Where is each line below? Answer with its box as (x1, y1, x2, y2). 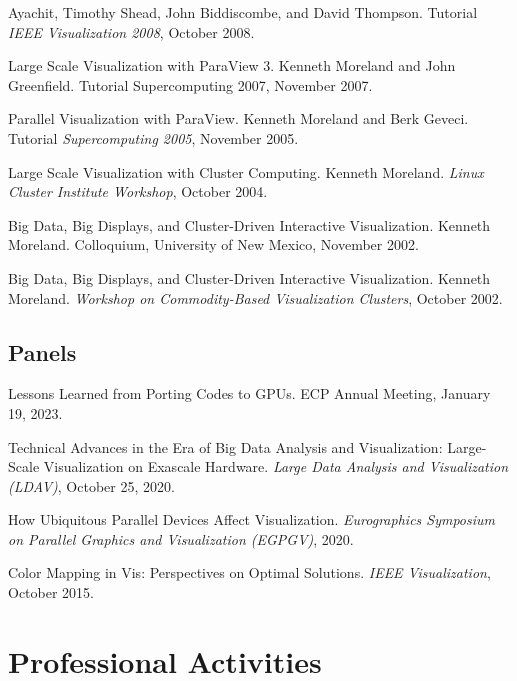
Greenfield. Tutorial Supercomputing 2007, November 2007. (8, 74, 373, 95)
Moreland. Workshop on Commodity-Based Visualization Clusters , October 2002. (8, 287, 503, 308)
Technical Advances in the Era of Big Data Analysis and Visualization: (8, 436, 443, 457)
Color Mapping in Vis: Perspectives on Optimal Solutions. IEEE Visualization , (8, 562, 491, 583)
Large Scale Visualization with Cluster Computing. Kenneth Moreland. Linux (8, 161, 484, 182)
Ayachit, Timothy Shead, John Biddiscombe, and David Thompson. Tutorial (8, 2, 478, 22)
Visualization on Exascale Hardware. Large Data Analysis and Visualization (43, 456, 509, 477)
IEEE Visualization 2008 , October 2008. (8, 21, 255, 42)
